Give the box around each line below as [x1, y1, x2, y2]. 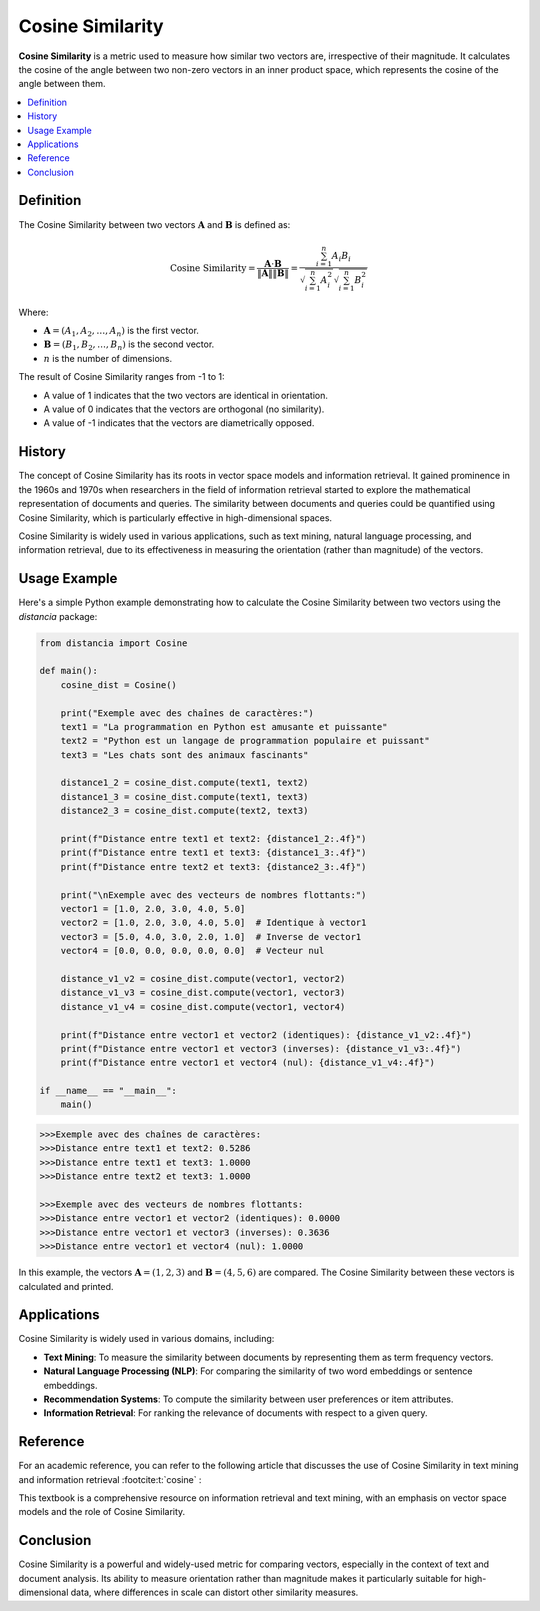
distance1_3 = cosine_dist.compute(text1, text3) [60, 791, 309, 802]
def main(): [39, 665, 99, 677]
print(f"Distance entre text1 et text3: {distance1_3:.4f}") [60, 847, 367, 859]
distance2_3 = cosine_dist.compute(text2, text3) [60, 805, 309, 817]
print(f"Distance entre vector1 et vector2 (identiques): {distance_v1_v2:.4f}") [60, 1029, 472, 1040]
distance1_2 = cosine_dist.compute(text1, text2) [60, 777, 309, 789]
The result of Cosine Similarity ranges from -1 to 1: [18, 371, 225, 383]
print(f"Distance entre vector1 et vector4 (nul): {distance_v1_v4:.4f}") [60, 1057, 435, 1069]
